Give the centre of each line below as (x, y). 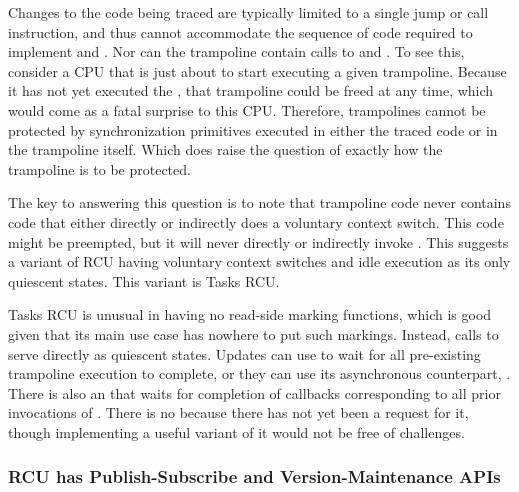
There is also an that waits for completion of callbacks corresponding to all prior (254, 392)
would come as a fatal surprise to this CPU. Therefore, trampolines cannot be (247, 109)
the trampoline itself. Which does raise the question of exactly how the (225, 149)
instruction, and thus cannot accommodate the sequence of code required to (240, 31)
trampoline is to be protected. (99, 168)
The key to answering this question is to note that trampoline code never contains (259, 202)
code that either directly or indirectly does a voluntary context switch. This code (256, 221)
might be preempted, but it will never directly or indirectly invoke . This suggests (258, 241)
